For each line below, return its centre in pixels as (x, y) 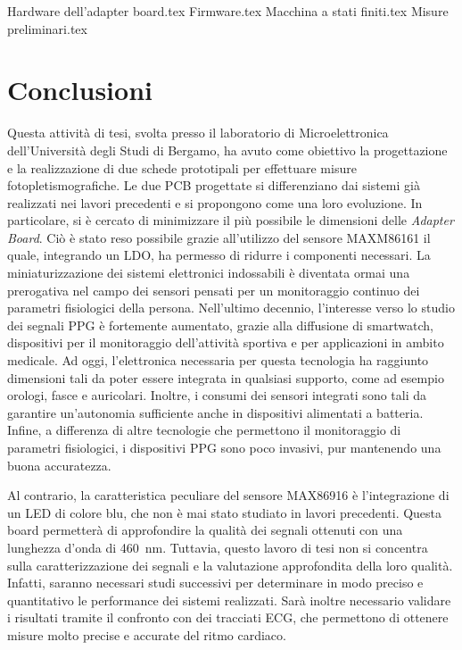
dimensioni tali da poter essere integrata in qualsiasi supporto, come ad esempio (226, 377)
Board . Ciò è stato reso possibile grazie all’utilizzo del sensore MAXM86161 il (219, 237)
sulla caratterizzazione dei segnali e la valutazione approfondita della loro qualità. (230, 565)
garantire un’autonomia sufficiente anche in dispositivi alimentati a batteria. (215, 412)
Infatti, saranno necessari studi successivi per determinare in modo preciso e (215, 583)
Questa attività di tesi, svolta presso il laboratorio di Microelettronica (198, 133)
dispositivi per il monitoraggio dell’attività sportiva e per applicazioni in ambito (226, 342)
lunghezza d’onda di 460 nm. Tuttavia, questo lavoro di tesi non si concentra (218, 547)
